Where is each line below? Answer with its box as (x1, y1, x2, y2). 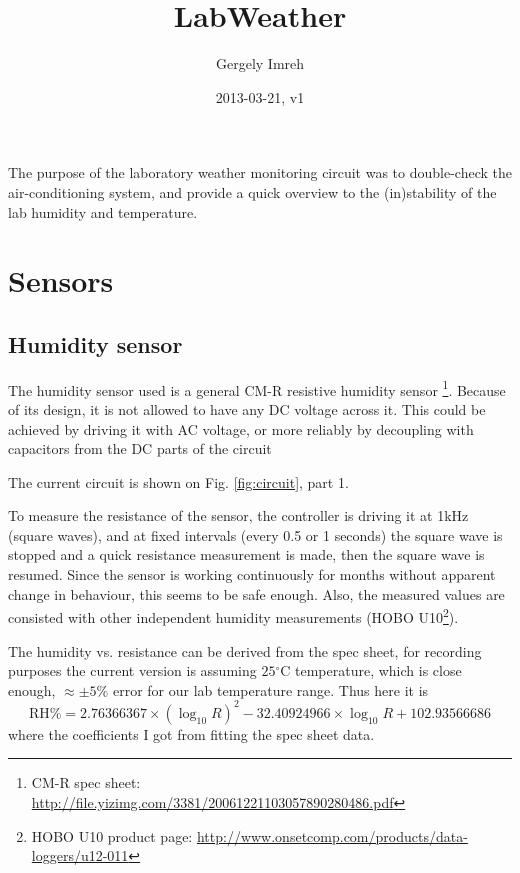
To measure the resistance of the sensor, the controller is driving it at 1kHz (8, 505, 469, 526)
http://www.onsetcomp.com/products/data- (196, 825, 468, 846)
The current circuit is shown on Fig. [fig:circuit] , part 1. (8, 471, 349, 492)
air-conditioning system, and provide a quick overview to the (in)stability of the (8, 181, 497, 202)
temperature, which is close (294, 660, 462, 681)
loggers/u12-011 (31, 845, 129, 866)
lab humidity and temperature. (8, 201, 198, 222)
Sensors (8, 260, 114, 301)
